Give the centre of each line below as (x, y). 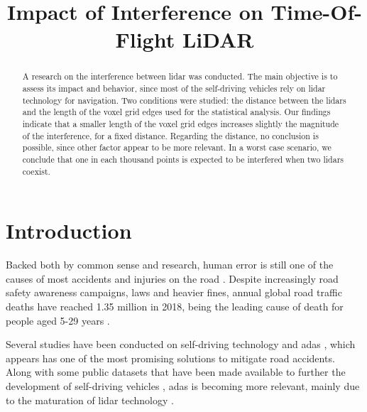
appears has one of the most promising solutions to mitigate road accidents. (170, 358)
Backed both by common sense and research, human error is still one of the (170, 265)
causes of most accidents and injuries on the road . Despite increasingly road (172, 278)
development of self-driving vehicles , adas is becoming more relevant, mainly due (183, 385)
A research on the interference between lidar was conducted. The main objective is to (180, 76)
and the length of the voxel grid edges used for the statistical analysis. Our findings (176, 112)
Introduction (69, 231)
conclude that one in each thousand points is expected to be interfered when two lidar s (183, 159)
